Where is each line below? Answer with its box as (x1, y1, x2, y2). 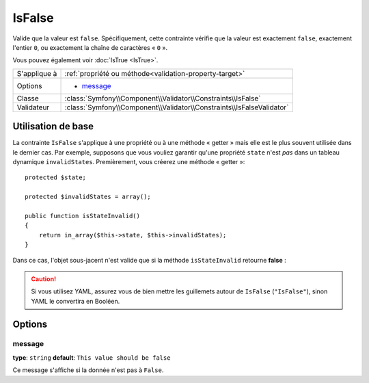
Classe (16, 93, 39, 103)
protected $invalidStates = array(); (25, 193, 152, 201)
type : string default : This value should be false (12, 353, 171, 362)
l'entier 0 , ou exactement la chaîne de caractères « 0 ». (12, 43, 168, 51)
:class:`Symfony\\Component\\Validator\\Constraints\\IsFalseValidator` (64, 103, 289, 112)
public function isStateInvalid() (25, 212, 140, 220)
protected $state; (25, 174, 87, 181)
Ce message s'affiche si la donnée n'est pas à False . (12, 366, 164, 374)
